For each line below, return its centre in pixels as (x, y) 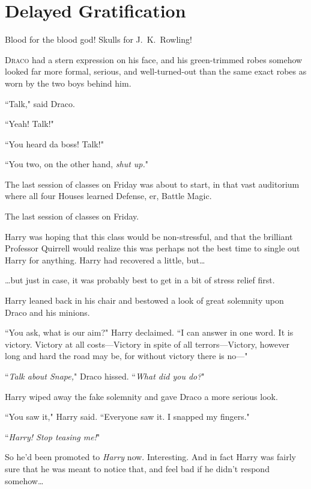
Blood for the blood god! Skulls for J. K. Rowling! (98, 39)
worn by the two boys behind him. (68, 83)
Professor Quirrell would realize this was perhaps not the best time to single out (152, 248)
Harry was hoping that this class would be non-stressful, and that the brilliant (149, 236)
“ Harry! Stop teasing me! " (53, 436)
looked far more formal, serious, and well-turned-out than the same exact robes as (156, 71)
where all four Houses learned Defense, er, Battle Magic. (108, 196)
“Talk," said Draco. (40, 103)
